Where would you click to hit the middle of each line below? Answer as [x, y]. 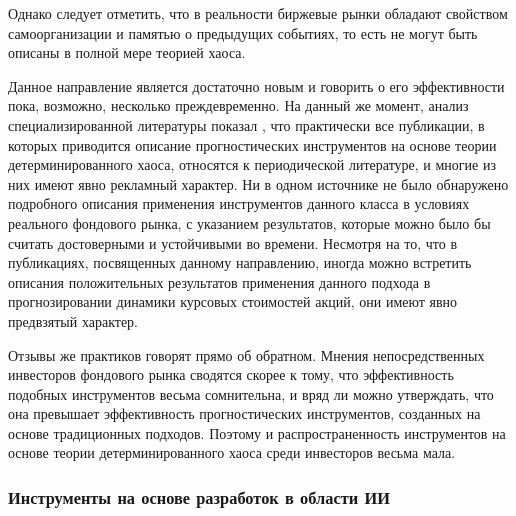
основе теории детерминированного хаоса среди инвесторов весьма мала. [232, 452]
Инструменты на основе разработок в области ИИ [199, 496]
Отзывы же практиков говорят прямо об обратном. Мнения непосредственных [246, 354]
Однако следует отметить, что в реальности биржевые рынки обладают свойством [258, 13]
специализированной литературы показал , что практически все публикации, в [246, 124]
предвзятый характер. [73, 320]
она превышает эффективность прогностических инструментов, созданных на [244, 413]
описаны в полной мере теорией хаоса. [127, 52]
